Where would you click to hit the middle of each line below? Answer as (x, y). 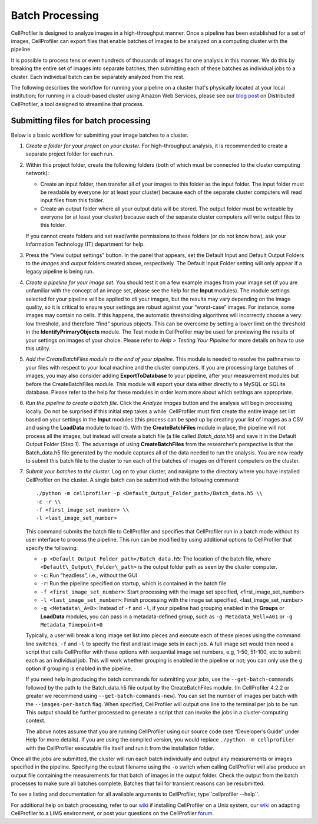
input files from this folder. (72, 200)
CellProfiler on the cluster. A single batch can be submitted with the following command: (132, 480)
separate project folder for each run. (70, 154)
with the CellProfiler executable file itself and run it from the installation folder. (120, 748)
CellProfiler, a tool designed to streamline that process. (77, 104)
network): (37, 173)
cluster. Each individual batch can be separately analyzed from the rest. (98, 77)
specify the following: (52, 548)
